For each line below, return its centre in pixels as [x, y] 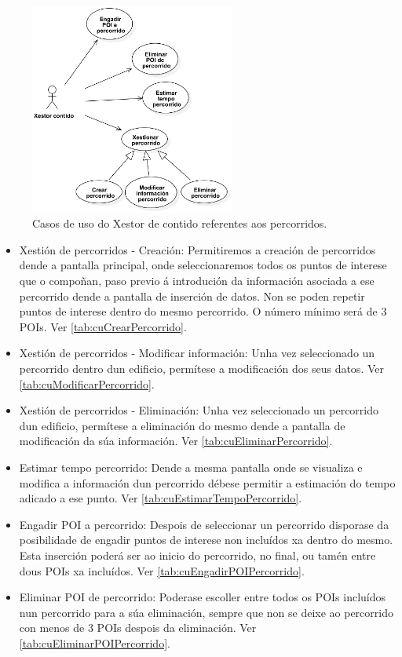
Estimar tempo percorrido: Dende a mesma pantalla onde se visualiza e [191, 467]
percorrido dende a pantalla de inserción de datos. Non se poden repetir [192, 296]
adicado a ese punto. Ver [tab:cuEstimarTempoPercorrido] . [161, 498]
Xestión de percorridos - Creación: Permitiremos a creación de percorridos [197, 249]
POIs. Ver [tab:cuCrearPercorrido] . [103, 326]
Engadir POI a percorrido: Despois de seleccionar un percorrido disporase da [204, 524]
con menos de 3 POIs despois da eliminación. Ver [138, 628]
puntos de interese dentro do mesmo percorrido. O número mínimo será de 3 [203, 311]
